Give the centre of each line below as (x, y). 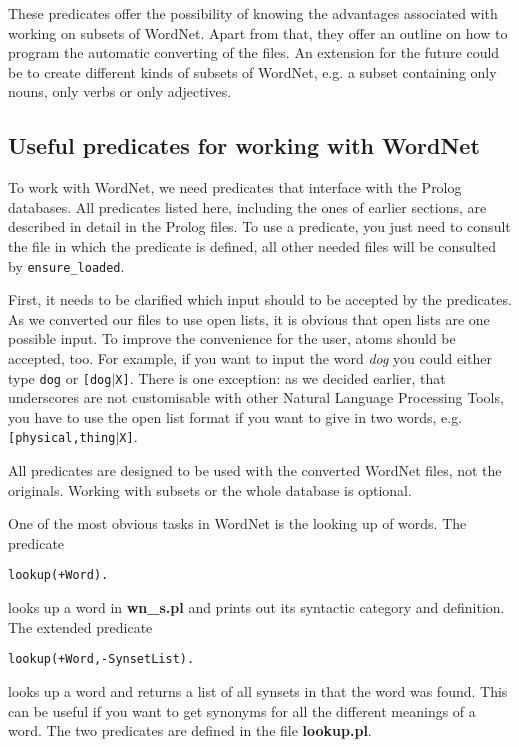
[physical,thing (62, 438)
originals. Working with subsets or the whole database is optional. (210, 489)
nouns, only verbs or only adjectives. (120, 91)
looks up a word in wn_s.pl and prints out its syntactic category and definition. (256, 607)
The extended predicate (80, 626)
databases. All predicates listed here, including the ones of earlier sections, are (247, 206)
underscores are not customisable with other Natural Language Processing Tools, (256, 397)
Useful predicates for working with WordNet (244, 145)
